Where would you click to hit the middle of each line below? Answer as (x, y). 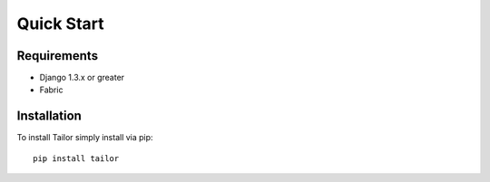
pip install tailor (76, 158)
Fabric (51, 90)
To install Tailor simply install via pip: (85, 138)
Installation (49, 116)
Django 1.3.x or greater (82, 78)
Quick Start (60, 24)
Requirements (58, 56)
